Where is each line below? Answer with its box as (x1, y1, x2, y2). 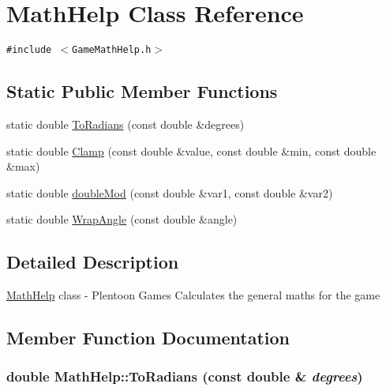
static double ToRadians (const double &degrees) (6, 115, 245, 132)
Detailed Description (6, 250, 179, 274)
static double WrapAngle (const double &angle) (6, 211, 238, 227)
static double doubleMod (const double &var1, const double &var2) (6, 184, 333, 201)
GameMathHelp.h (72, 44, 152, 56)
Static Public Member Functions (6, 79, 278, 103)
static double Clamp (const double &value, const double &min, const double (6, 142, 377, 159)
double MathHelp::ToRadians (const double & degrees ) (6, 367, 363, 386)
